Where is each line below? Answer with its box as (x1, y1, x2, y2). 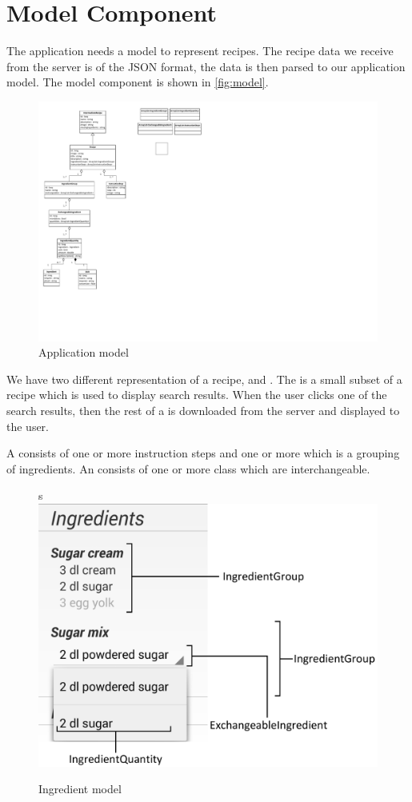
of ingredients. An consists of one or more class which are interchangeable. (6, 460, 370, 477)
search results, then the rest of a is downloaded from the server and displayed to (6, 402, 400, 419)
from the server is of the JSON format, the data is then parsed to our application (6, 58, 406, 74)
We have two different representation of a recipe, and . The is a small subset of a (6, 370, 402, 387)
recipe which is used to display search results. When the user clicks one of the (6, 386, 387, 403)
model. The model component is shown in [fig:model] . (6, 74, 269, 90)
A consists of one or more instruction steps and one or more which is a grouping (6, 445, 400, 461)
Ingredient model (38, 780, 122, 797)
